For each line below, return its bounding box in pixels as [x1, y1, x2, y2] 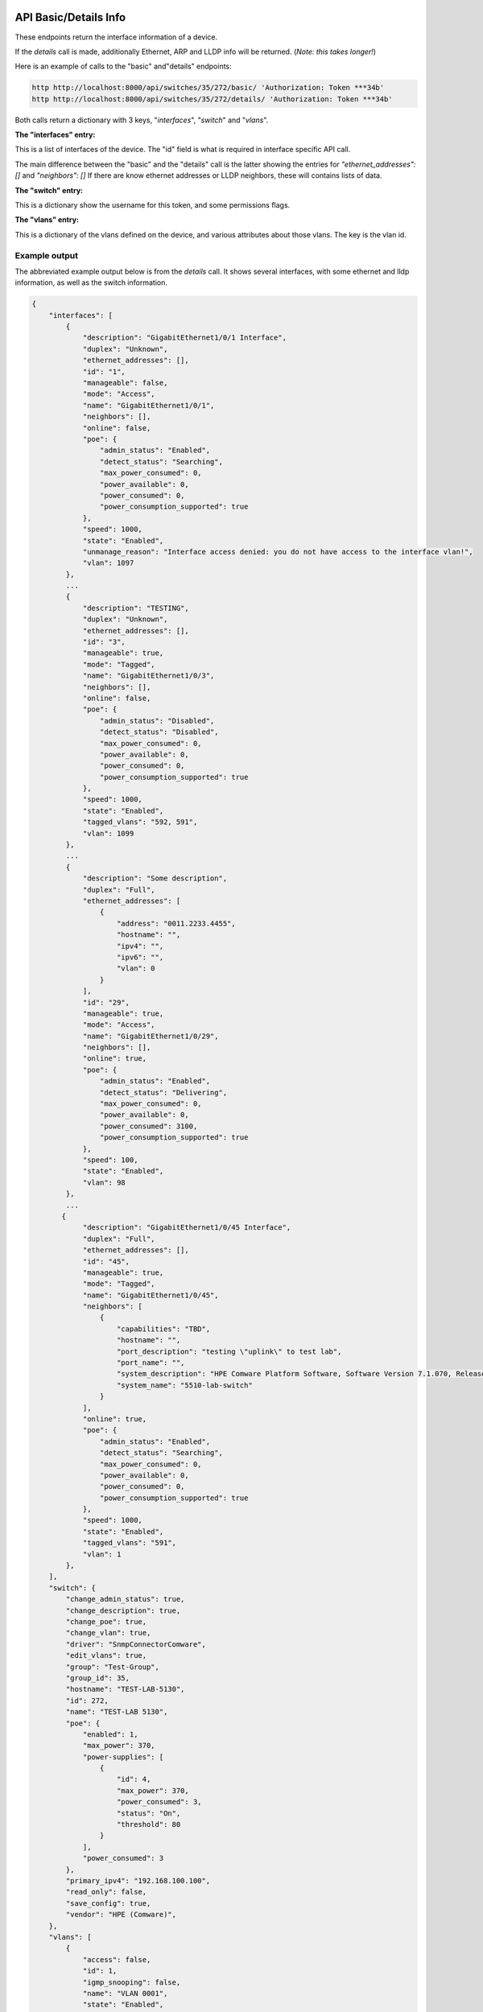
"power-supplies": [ [82, 1752, 164, 1762]
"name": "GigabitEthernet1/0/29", [82, 1031, 219, 1041]
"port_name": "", [117, 1359, 185, 1367]
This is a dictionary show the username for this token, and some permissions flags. [14, 200, 291, 209]
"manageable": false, [82, 378, 168, 388]
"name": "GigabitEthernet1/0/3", [82, 671, 215, 680]
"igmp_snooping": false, [82, 1977, 181, 1987]
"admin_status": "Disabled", [99, 716, 215, 725]
